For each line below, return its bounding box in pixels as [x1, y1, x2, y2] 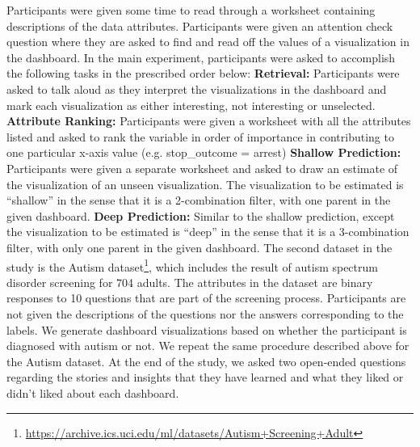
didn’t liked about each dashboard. [6, 384, 179, 401]
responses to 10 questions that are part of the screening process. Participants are [6, 289, 406, 306]
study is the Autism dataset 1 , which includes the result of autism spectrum [6, 255, 378, 275]
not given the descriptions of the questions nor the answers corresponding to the [6, 305, 404, 322]
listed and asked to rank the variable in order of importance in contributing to [6, 128, 394, 145]
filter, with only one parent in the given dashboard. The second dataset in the [6, 238, 393, 255]
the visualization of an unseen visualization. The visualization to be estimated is [6, 175, 404, 192]
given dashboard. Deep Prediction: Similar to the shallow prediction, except [6, 207, 395, 224]
